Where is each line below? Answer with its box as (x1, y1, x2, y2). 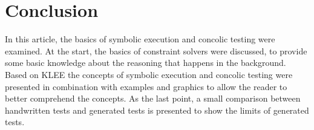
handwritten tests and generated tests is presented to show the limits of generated (5, 103, 309, 116)
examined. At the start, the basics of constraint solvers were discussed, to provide (5, 44, 307, 57)
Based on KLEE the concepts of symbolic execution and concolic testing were (5, 68, 293, 80)
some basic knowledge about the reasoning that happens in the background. (5, 56, 286, 69)
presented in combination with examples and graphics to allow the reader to (5, 80, 287, 93)
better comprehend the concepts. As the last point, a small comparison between (5, 92, 301, 105)
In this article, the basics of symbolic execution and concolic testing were (5, 33, 275, 45)
